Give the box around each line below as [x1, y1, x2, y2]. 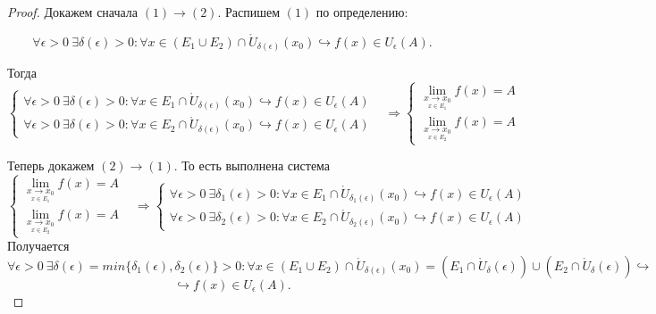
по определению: [315, 3, 408, 21]
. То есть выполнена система [173, 156, 331, 175]
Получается [7, 236, 70, 255]
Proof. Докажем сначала [7, 3, 139, 21]
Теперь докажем [7, 156, 95, 175]
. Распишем [217, 3, 281, 21]
